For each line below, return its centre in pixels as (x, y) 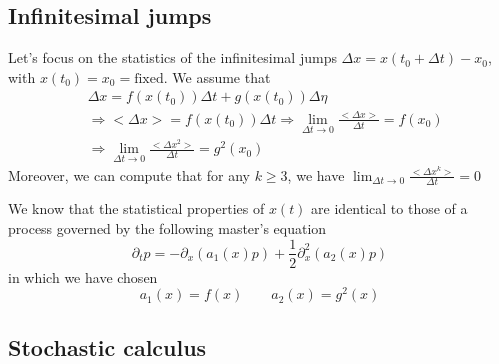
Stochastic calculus (107, 346)
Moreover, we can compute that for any (129, 174)
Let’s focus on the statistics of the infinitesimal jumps (172, 57)
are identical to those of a (389, 208)
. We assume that (217, 76)
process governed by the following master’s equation (167, 227)
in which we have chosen (83, 276)
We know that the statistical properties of (136, 208)
